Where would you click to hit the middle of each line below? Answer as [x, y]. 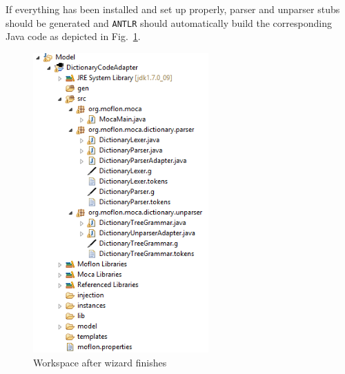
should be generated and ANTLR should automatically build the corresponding [169, 22]
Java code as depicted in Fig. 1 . [73, 36]
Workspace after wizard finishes [100, 362]
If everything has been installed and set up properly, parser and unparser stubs [173, 9]
